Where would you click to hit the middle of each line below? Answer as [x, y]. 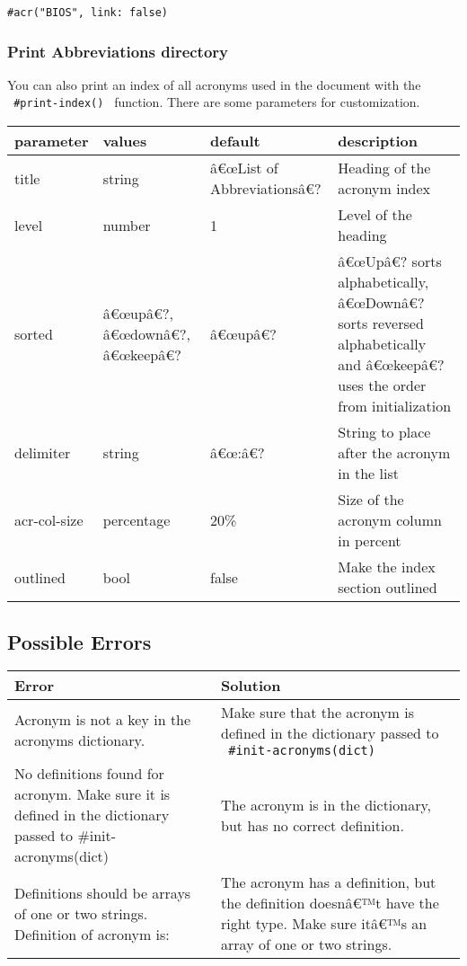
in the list [368, 474]
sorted [34, 333]
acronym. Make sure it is [93, 794]
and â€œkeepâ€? [391, 365]
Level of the [375, 215]
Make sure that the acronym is [317, 713]
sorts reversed [381, 323]
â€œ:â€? [238, 453]
